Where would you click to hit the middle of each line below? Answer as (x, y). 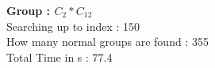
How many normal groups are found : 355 (107, 42)
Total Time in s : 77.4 (60, 57)
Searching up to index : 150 (73, 26)
